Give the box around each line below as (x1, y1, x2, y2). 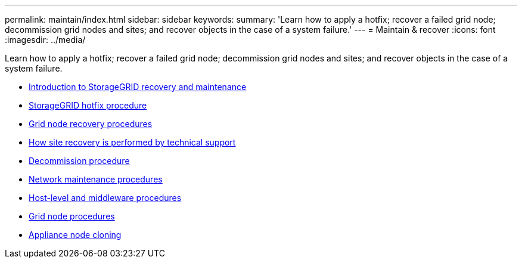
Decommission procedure (29, 156, 130, 166)
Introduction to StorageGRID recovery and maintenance (29, 82, 247, 92)
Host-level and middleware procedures (29, 193, 182, 203)
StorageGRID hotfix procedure (29, 100, 147, 110)
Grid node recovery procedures (29, 119, 153, 129)
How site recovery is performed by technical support (29, 137, 236, 147)
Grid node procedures (29, 211, 115, 221)
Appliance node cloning (29, 230, 122, 240)
